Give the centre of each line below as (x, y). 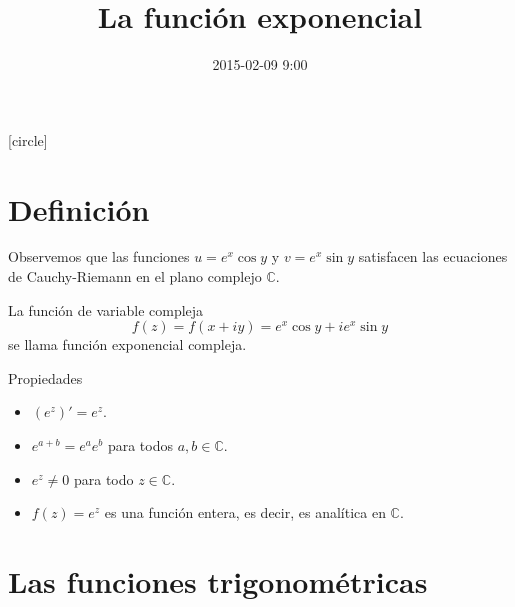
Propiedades (45, 377)
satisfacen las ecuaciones (433, 256)
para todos (140, 445)
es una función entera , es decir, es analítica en (245, 512)
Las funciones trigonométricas (218, 580)
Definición (79, 208)
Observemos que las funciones (99, 256)
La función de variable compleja (106, 309)
